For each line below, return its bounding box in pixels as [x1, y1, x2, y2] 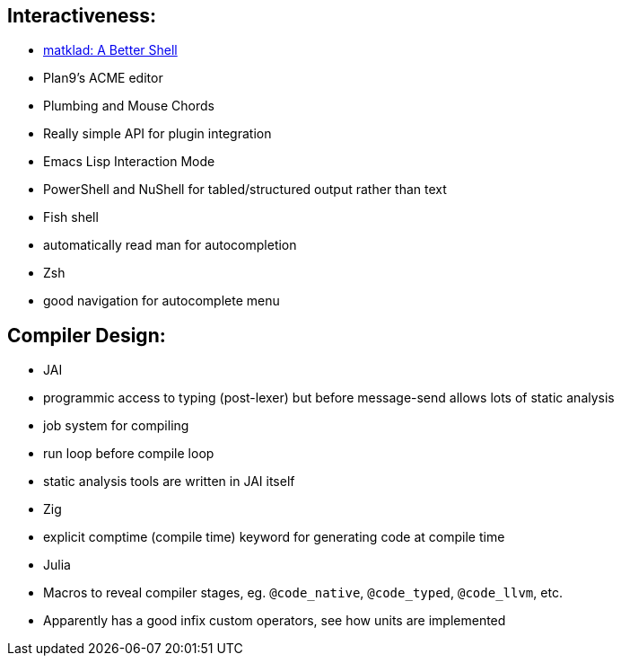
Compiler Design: [7, 323, 166, 347]
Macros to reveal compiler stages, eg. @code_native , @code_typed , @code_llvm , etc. [43, 585, 563, 601]
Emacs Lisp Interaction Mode [43, 154, 215, 170]
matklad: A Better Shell [43, 42, 178, 58]
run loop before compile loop [43, 446, 214, 462]
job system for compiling [43, 418, 189, 434]
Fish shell [43, 209, 99, 225]
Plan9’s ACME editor [43, 70, 163, 86]
